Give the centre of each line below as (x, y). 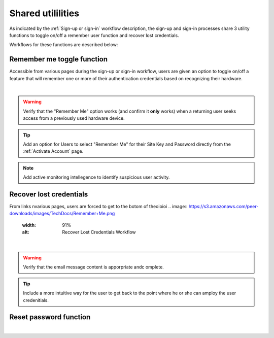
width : (29, 225)
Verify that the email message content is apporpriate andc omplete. (94, 267)
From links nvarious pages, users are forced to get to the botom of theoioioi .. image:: (98, 207)
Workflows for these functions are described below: (64, 45)
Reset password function (50, 317)
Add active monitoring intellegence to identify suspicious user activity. (96, 177)
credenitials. (36, 300)
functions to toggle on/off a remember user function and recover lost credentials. (94, 35)
